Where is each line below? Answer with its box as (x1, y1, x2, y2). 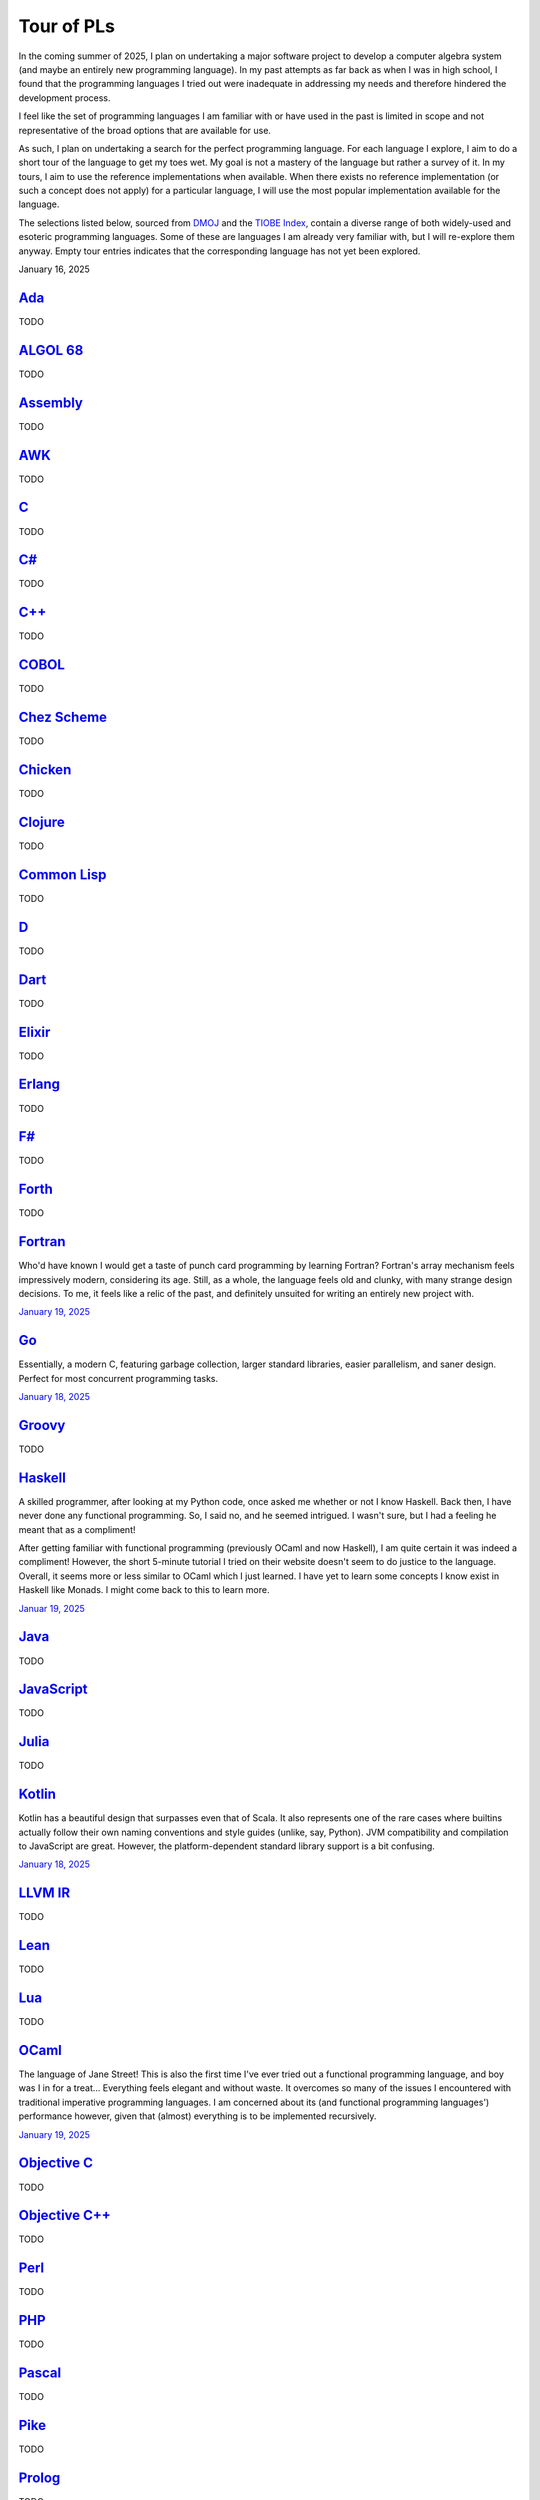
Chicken (18, 761, 72, 778)
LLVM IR (18, 1885, 71, 1902)
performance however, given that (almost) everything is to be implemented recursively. (18, 2110, 377, 2122)
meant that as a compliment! (18, 1523, 136, 1535)
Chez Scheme (18, 709, 108, 726)
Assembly (18, 394, 84, 411)
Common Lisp (18, 866, 107, 883)
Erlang (18, 1076, 60, 1093)
